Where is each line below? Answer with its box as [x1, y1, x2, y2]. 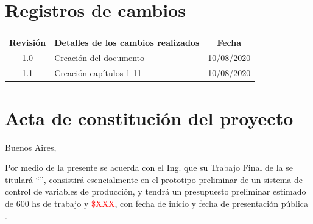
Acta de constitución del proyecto [5, 105, 294, 130]
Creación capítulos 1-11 [54, 67, 142, 79]
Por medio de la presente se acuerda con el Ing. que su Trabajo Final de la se [5, 161, 293, 174]
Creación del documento [54, 51, 145, 64]
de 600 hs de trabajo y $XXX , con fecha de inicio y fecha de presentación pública [5, 197, 308, 209]
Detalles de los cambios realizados [54, 35, 200, 48]
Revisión [9, 35, 46, 48]
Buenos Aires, [5, 140, 57, 153]
